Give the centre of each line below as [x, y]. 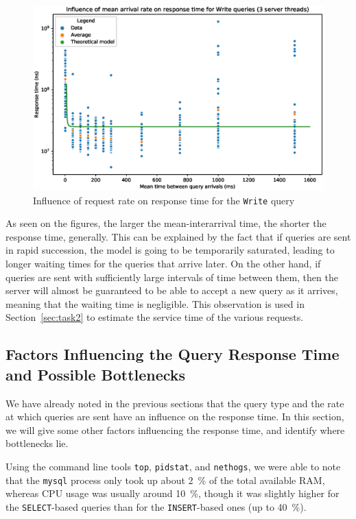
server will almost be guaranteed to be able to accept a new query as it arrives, [172, 290]
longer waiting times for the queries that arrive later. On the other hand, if [163, 263]
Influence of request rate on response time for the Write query [164, 200]
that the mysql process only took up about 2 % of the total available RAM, [165, 480]
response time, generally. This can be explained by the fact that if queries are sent [178, 236]
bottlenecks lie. [37, 443]
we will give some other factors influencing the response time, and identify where [175, 430]
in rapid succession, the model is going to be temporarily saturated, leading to [170, 250]
